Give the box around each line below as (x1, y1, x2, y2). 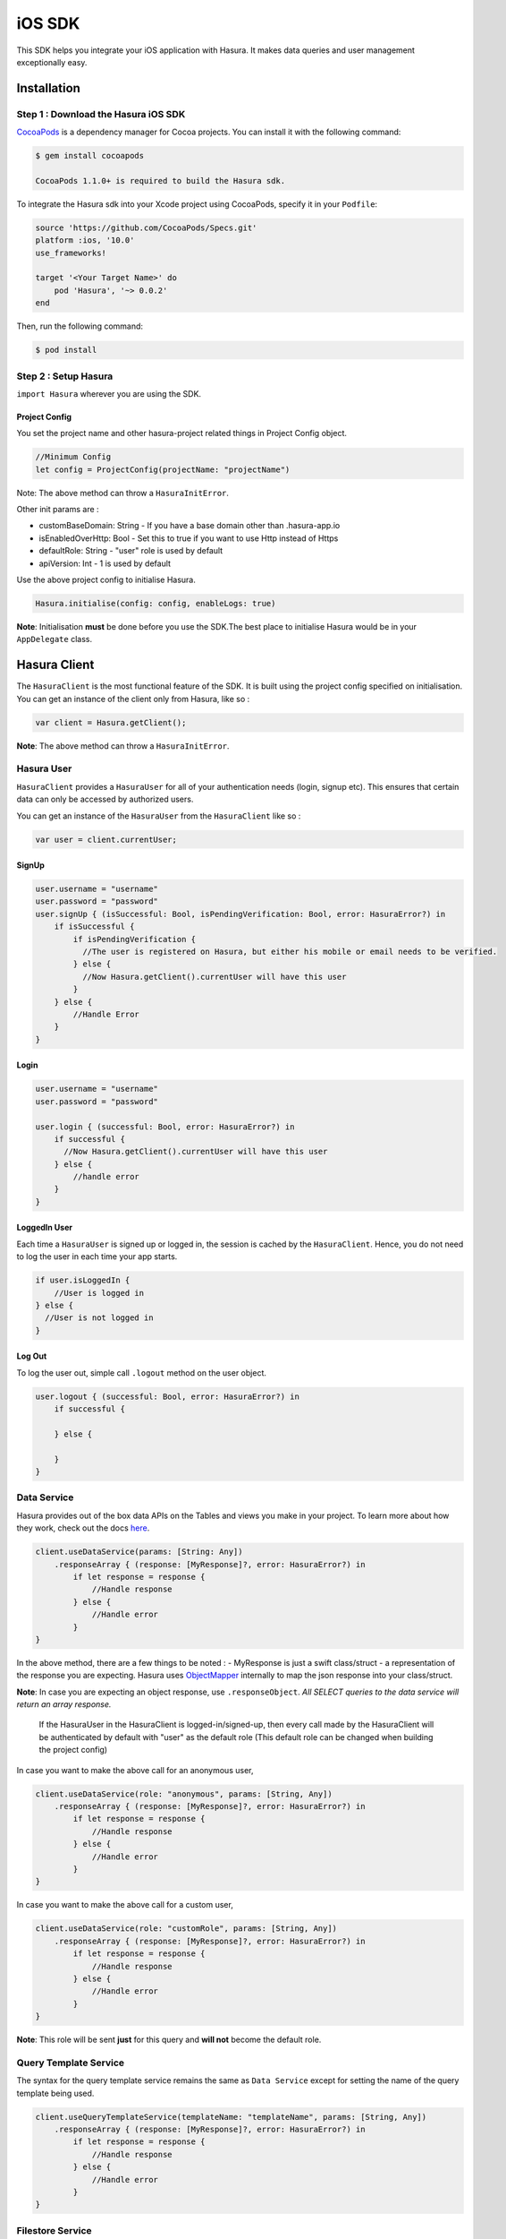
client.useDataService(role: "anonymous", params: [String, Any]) (35, 1789, 333, 1799)
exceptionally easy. (16, 56, 88, 67)
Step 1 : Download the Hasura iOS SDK (16, 107, 186, 120)
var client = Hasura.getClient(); (35, 717, 187, 727)
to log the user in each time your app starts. (16, 1251, 178, 1262)
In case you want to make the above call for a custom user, (16, 1900, 234, 1910)
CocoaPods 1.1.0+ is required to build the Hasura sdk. (35, 176, 286, 185)
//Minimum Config (35, 452, 112, 462)
